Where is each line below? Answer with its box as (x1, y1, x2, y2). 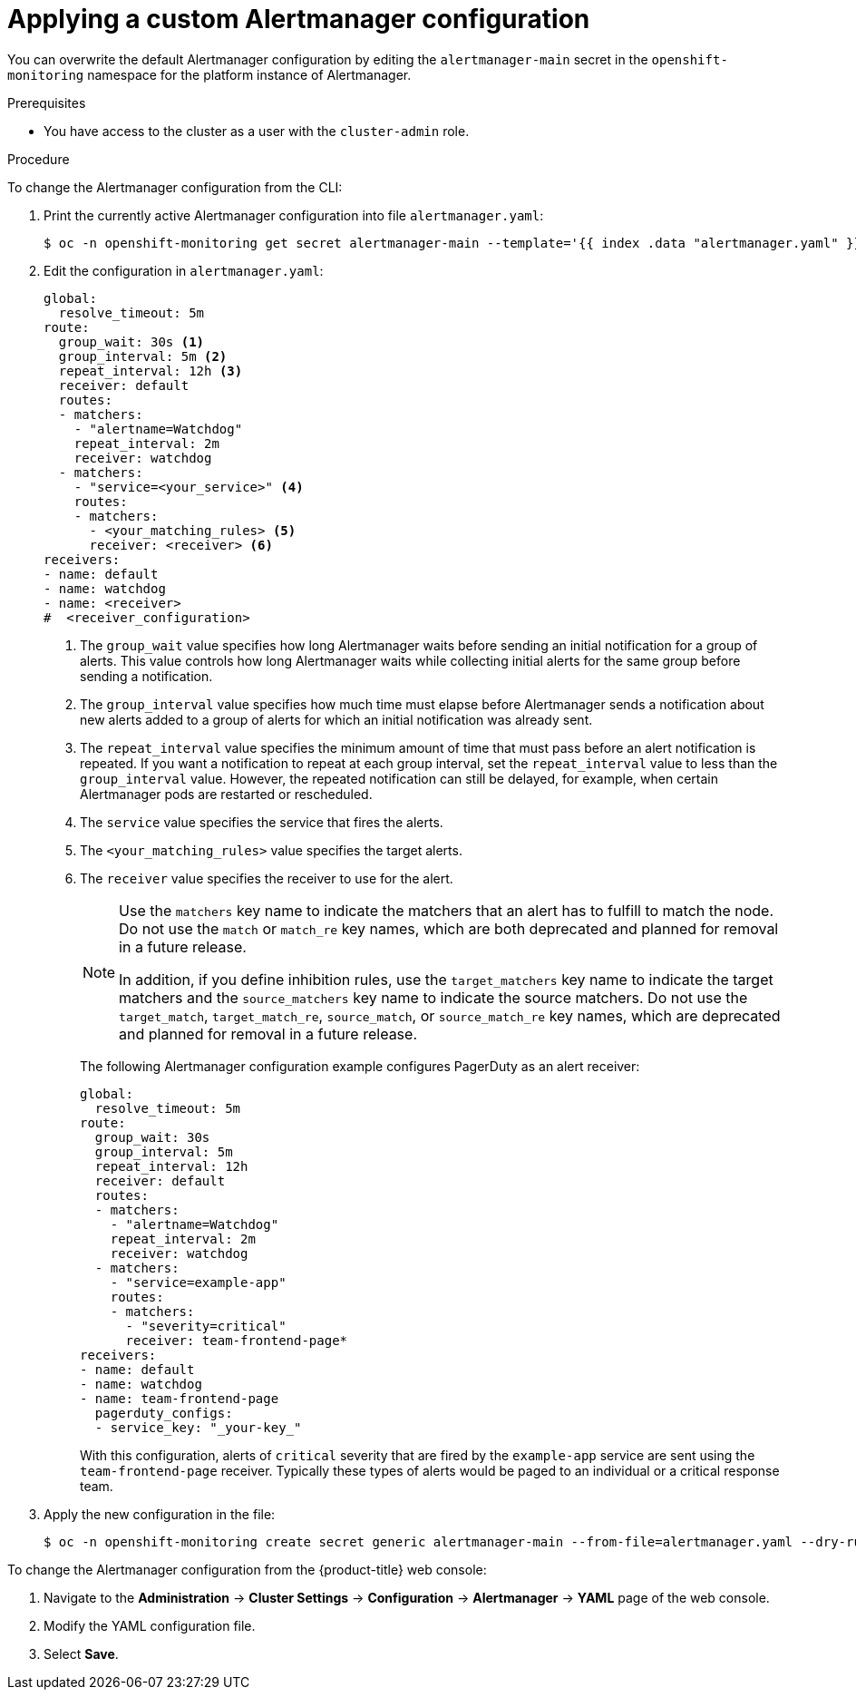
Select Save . (44, 1645, 119, 1662)
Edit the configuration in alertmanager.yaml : (44, 262, 324, 278)
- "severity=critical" (125, 1318, 287, 1333)
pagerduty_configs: (94, 1405, 233, 1420)
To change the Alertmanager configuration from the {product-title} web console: (7, 1561, 487, 1577)
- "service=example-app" (110, 1274, 287, 1290)
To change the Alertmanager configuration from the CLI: (7, 179, 343, 195)
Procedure (7, 151, 70, 167)
